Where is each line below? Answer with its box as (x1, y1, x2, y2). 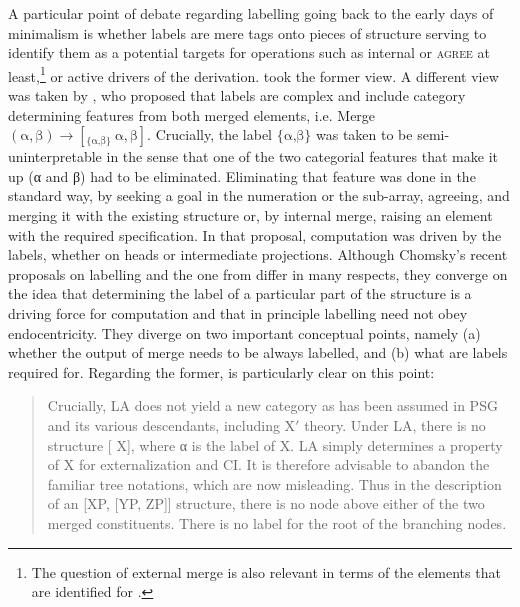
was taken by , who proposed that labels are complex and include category (8, 85, 466, 106)
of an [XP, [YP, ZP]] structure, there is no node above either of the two (47, 493, 485, 514)
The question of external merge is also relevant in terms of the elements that (31, 561, 501, 582)
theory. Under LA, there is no (304, 414, 486, 435)
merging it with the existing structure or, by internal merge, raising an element (8, 205, 493, 225)
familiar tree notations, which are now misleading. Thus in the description (47, 473, 502, 494)
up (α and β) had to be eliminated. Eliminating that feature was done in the (8, 165, 476, 186)
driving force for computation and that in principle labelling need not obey (8, 302, 468, 323)
